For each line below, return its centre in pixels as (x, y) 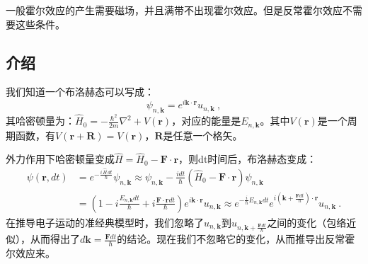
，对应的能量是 (206, 121)
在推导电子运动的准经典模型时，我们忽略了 (105, 222)
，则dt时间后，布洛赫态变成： (248, 159)
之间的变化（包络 (307, 222)
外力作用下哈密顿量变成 (60, 159)
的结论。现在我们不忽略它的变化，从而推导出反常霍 (236, 239)
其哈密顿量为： (40, 121)
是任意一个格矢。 (203, 135)
